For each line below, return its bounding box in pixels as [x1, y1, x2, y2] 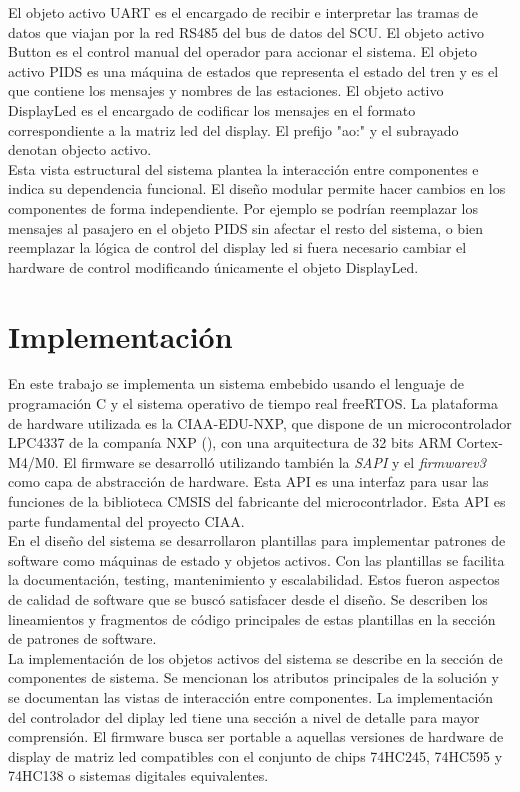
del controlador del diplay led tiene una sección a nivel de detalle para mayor [8, 706, 480, 727]
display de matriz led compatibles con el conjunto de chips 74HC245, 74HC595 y [8, 745, 503, 766]
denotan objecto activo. [8, 139, 152, 160]
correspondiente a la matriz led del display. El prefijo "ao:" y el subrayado [8, 119, 459, 140]
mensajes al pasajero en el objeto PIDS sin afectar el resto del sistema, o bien [8, 217, 484, 238]
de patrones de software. [8, 628, 157, 649]
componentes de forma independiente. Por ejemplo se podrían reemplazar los [8, 197, 479, 218]
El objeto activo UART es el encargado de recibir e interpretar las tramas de [8, 2, 478, 22]
